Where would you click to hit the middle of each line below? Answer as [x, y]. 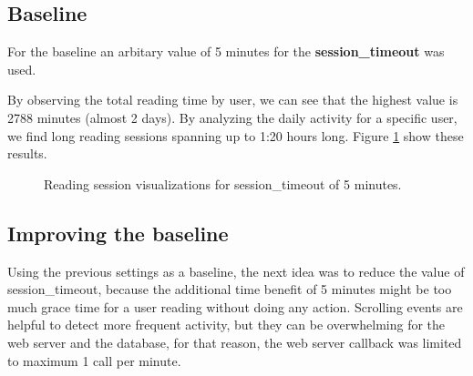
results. [27, 153]
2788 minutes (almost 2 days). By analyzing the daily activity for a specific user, [232, 117]
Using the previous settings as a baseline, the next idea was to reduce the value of [236, 271]
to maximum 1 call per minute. [94, 360]
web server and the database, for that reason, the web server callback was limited [235, 342]
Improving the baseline [118, 233]
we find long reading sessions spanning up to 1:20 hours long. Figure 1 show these [236, 135]
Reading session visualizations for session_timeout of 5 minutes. [223, 183]
